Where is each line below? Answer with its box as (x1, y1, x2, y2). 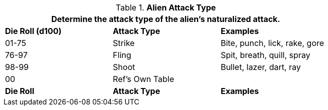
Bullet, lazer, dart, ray (220, 62, 301, 72)
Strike (113, 38, 135, 48)
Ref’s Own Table (113, 74, 174, 84)
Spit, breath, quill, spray (220, 50, 310, 60)
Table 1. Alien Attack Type (116, 2, 216, 12)
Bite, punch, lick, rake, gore (220, 38, 324, 48)
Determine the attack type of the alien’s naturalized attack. (51, 14, 280, 24)
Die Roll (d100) (5, 26, 62, 36)
